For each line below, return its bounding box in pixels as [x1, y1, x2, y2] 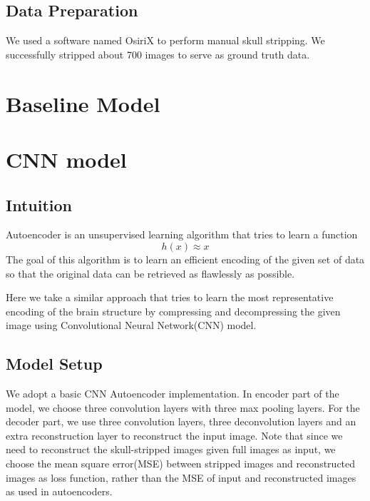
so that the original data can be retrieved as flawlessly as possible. [6, 265, 295, 280]
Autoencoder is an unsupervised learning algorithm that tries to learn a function [6, 227, 358, 242]
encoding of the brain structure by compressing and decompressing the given [6, 303, 341, 318]
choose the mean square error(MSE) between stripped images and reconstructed [6, 456, 356, 471]
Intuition [6, 193, 72, 216]
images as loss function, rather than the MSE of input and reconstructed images [6, 470, 356, 485]
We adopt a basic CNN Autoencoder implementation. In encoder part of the [6, 386, 339, 401]
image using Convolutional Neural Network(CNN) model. [6, 318, 257, 333]
